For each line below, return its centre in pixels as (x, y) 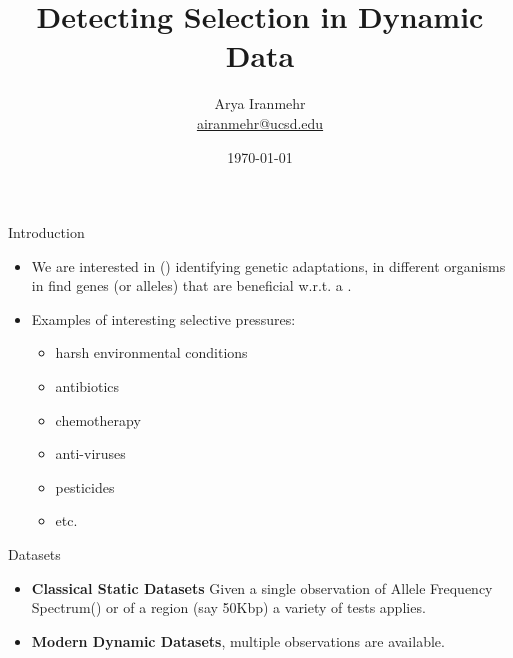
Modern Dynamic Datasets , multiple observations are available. (238, 640)
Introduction (46, 232)
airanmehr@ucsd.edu (260, 122)
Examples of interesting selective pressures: (163, 318)
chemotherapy (98, 419)
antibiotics (87, 386)
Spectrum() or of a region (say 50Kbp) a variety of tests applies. (228, 607)
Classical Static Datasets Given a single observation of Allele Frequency (262, 587)
